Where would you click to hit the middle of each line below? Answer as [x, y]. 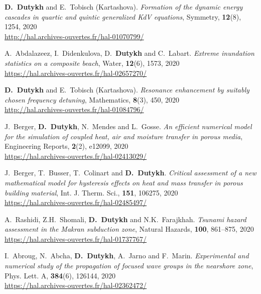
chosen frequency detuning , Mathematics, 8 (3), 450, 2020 [92, 99]
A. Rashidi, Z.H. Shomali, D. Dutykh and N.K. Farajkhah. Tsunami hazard [125, 219]
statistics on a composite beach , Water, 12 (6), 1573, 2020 [92, 63]
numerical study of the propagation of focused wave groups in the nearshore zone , [129, 266]
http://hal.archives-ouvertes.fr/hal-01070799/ [74, 36]
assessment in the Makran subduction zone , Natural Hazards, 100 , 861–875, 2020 [129, 229]
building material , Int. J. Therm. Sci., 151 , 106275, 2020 [91, 192]
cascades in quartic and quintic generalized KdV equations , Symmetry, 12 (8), [123, 16]
